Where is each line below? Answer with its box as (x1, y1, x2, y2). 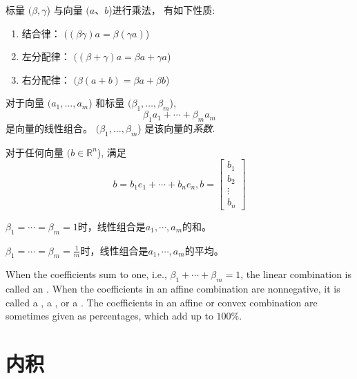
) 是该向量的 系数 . (137, 120, 215, 135)
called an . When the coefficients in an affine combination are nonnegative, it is (6, 281, 340, 296)
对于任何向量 (6, 145, 64, 159)
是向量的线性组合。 (6, 120, 93, 135)
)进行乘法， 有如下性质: (108, 3, 215, 17)
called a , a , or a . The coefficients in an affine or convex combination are (6, 295, 318, 309)
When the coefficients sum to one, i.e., (6, 267, 167, 281)
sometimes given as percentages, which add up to (6, 308, 213, 323)
